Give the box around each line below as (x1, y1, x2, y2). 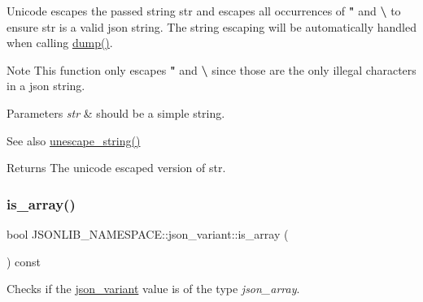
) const (7, 252, 41, 270)
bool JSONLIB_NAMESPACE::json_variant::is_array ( (7, 225, 289, 242)
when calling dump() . (7, 34, 113, 51)
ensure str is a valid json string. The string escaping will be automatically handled (7, 18, 416, 35)
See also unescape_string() (7, 132, 141, 149)
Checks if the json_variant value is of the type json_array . (7, 280, 300, 297)
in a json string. (7, 77, 85, 94)
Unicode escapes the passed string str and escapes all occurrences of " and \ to (7, 2, 401, 19)
